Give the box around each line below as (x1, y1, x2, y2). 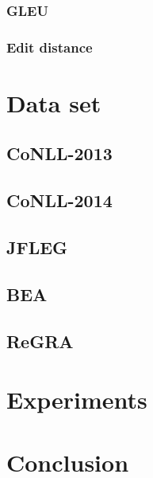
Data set (6, 86, 101, 119)
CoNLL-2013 (6, 141, 113, 166)
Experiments (6, 383, 147, 416)
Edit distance (6, 37, 93, 57)
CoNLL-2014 (6, 188, 113, 213)
